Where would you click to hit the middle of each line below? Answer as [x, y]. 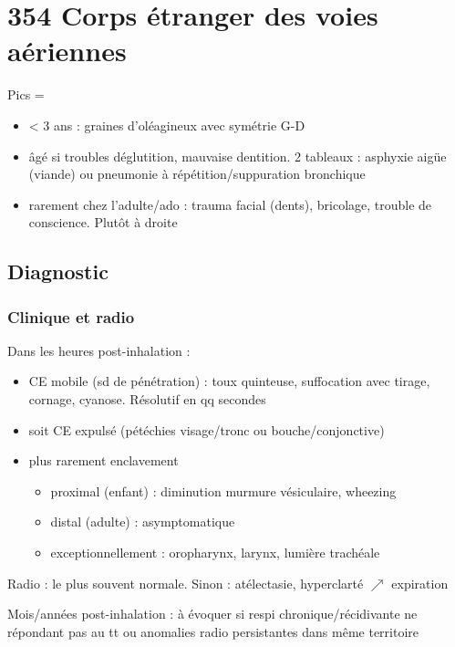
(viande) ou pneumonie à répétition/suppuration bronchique [197, 174]
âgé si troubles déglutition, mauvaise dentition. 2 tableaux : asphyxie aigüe [238, 156]
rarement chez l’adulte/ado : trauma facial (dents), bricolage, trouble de [230, 204]
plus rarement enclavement [103, 460]
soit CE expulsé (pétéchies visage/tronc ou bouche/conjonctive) [207, 429]
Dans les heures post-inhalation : [99, 350]
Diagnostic [58, 271]
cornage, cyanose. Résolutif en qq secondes [147, 399]
